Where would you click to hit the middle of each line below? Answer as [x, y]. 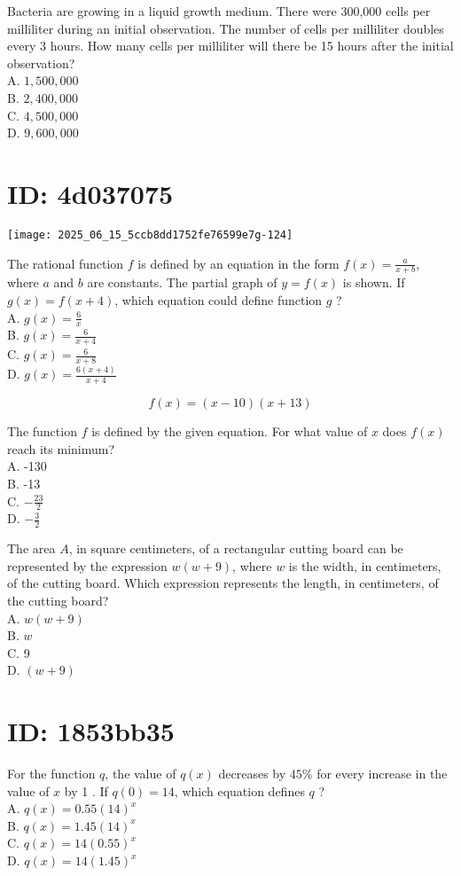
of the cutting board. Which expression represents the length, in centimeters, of [223, 583]
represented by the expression [87, 565]
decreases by [252, 774]
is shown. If [374, 282]
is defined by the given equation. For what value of [230, 431]
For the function [51, 774]
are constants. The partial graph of [182, 282]
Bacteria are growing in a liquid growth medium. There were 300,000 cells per [219, 11]
